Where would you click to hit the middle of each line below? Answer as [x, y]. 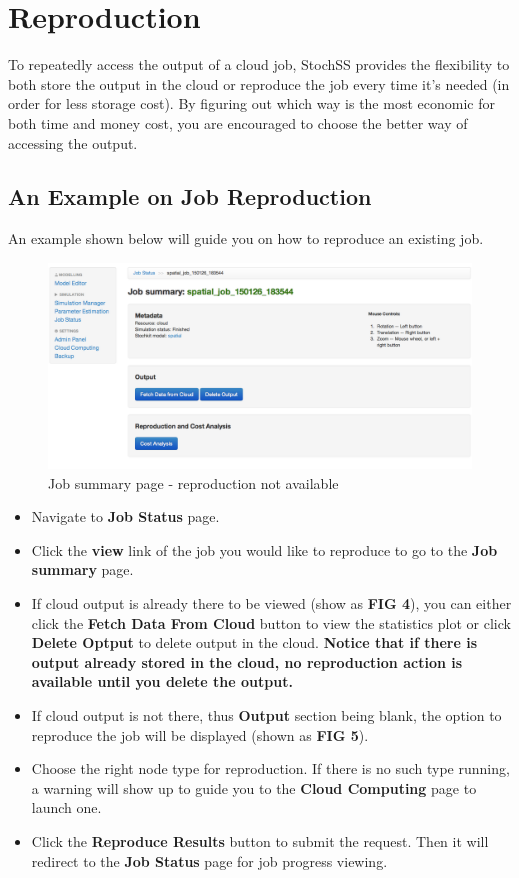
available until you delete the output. [162, 681]
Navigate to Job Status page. [125, 516]
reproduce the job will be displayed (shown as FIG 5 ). [200, 734]
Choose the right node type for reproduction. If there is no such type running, [270, 768]
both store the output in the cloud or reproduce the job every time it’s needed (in [259, 83]
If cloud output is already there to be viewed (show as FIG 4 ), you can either [271, 603]
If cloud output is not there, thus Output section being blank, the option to [266, 715]
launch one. [66, 807]
